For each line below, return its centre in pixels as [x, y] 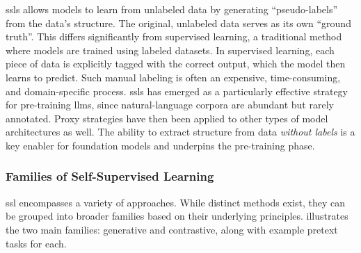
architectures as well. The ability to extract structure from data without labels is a [180, 132]
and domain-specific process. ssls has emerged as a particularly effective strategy [177, 91]
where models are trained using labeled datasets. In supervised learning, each [170, 50]
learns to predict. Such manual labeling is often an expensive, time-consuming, [173, 77]
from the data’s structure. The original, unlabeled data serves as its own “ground [178, 23]
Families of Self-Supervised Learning [110, 176]
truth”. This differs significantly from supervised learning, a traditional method [174, 36]
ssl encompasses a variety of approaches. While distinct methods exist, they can [176, 202]
